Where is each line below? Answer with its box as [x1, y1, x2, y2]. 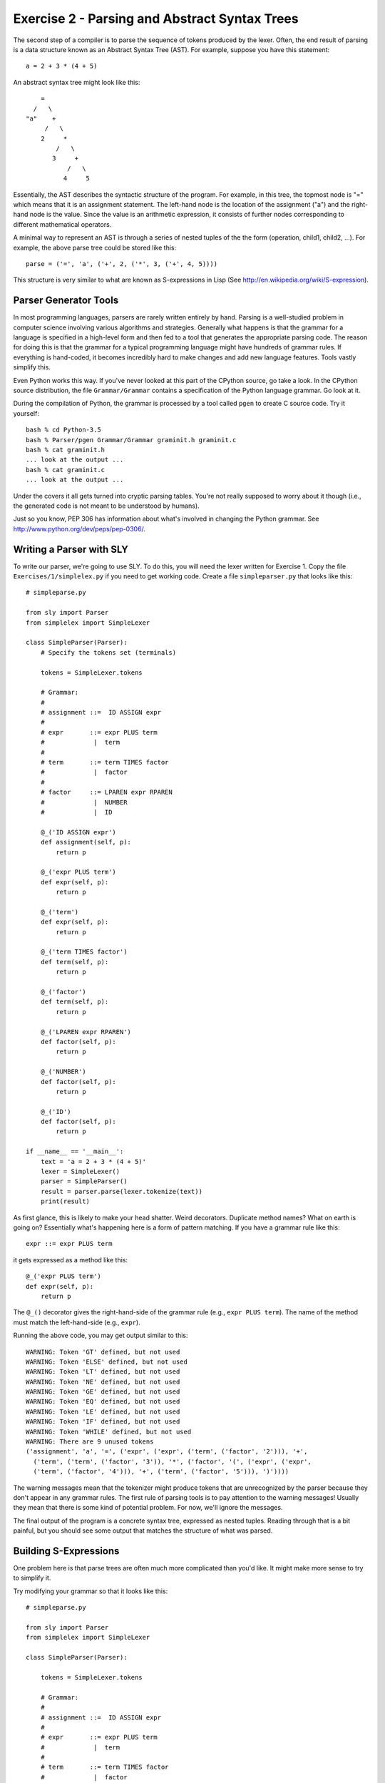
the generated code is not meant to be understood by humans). [13, 501, 200, 510]
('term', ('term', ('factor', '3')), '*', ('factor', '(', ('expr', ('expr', [33, 1457, 312, 1466]
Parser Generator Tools [13, 295, 119, 307]
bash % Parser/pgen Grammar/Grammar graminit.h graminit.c [26, 436, 237, 444]
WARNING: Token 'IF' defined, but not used [26, 1418, 180, 1426]
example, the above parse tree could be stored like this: [13, 243, 177, 252]
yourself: [13, 409, 39, 417]
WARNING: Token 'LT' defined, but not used [26, 1368, 180, 1376]
